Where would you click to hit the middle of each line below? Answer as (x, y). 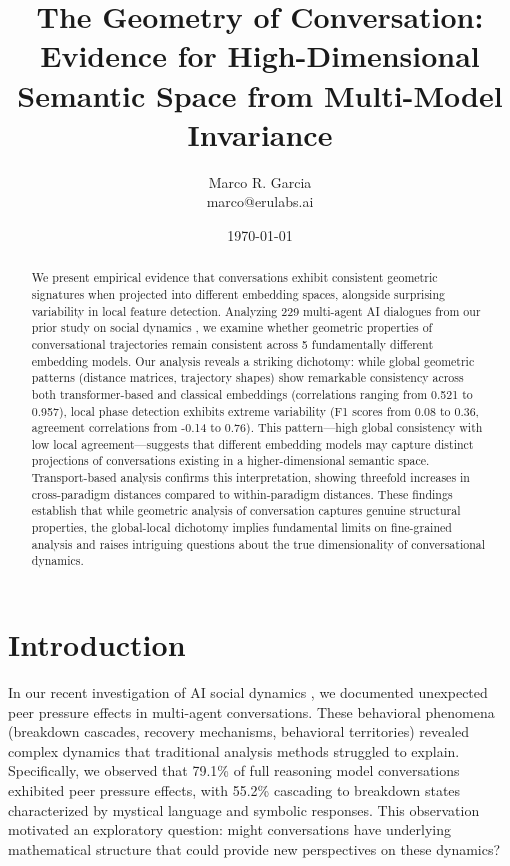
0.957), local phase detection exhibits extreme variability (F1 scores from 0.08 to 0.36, (255, 410)
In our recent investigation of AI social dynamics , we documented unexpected (248, 692)
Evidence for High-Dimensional (260, 55)
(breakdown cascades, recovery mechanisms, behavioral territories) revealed (239, 731)
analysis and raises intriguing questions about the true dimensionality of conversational (258, 543)
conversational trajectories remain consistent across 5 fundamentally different (232, 343)
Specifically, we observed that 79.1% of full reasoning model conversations (234, 770)
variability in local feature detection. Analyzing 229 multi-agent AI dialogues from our (256, 310)
